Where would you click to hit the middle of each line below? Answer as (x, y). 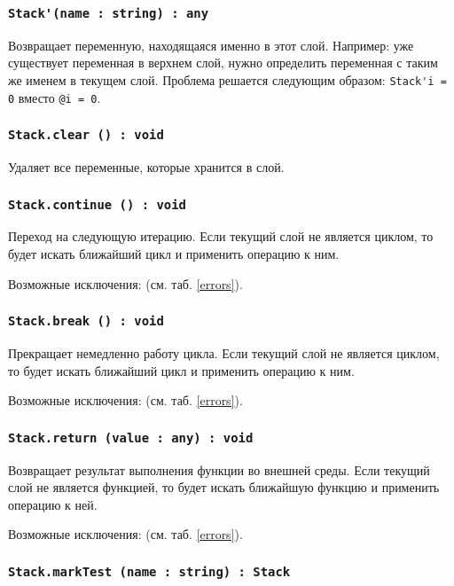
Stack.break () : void (86, 321)
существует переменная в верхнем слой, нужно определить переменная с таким (223, 63)
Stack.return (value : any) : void (131, 438)
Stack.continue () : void (97, 204)
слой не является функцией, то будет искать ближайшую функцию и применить (224, 487)
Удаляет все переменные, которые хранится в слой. (146, 167)
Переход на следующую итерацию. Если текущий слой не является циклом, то (221, 236)
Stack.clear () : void (86, 135)
